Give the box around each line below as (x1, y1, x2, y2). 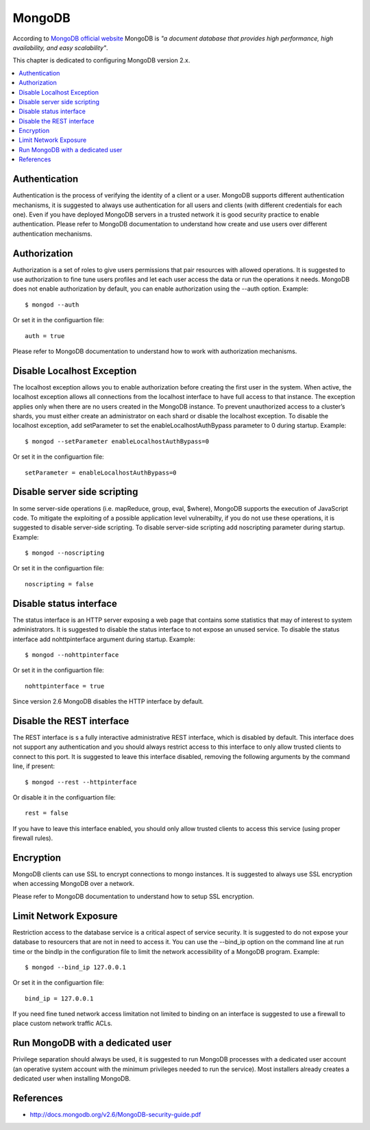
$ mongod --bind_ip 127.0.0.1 (25, 963, 127, 971)
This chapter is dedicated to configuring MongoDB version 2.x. (12, 56, 190, 64)
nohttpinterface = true (25, 682, 105, 690)
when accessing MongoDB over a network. (12, 880, 135, 888)
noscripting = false (25, 580, 94, 588)
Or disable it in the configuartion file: (12, 793, 116, 802)
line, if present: (12, 762, 55, 771)
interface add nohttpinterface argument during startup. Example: (12, 635, 195, 643)
